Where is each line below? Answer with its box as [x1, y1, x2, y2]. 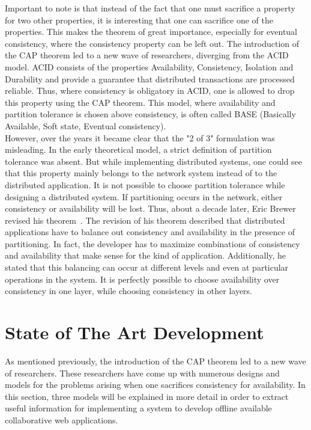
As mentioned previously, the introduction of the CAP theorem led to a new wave [5, 354, 306, 367]
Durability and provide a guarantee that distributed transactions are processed [5, 72, 295, 85]
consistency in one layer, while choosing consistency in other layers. [5, 284, 252, 297]
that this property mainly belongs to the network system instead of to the [5, 167, 277, 179]
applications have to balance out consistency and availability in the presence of [5, 226, 295, 238]
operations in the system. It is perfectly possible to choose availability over [5, 272, 280, 285]
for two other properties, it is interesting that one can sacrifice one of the [5, 13, 273, 26]
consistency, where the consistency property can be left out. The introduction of [5, 37, 300, 49]
